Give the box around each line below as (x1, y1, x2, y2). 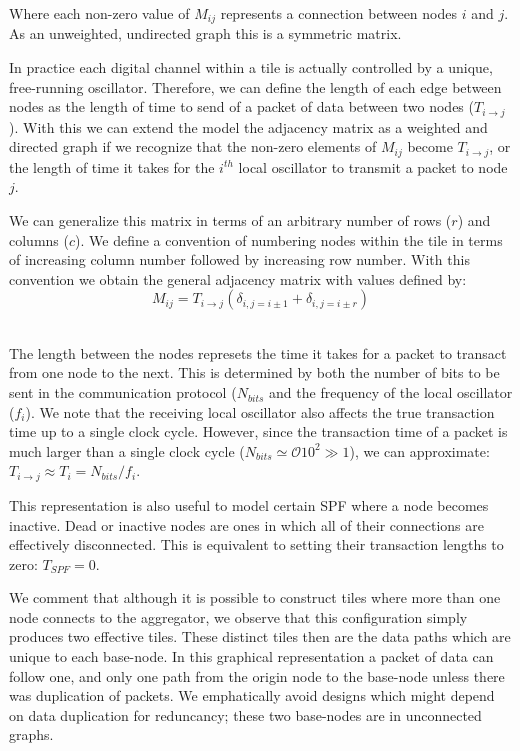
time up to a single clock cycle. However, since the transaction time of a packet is (9, 421, 508, 442)
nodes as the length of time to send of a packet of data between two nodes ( (9, 96, 474, 117)
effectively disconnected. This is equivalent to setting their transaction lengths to (9, 534, 504, 555)
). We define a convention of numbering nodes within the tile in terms (75, 229, 503, 250)
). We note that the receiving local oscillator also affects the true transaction (25, 401, 495, 422)
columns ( (9, 229, 69, 250)
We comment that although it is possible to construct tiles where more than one (9, 587, 501, 608)
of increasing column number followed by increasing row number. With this (9, 249, 470, 270)
